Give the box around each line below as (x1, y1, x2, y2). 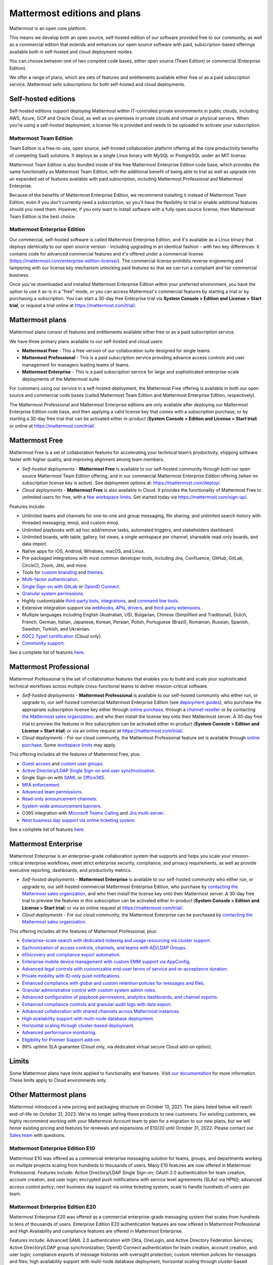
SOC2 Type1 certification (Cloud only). (22, 633, 102, 639)
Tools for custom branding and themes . (22, 569, 104, 575)
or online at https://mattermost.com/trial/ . (9, 423, 96, 429)
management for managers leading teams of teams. (22, 362, 130, 368)
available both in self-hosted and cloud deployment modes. (9, 49, 133, 55)
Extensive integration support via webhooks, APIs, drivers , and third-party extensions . (22, 605, 202, 611)
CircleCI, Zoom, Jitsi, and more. (22, 562, 88, 568)
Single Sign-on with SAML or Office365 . (22, 775, 106, 781)
